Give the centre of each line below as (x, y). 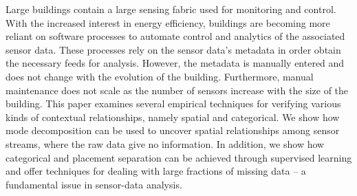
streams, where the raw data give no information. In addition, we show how (165, 143)
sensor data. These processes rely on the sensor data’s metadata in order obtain (173, 49)
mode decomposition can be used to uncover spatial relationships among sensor (173, 130)
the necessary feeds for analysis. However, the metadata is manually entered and (175, 63)
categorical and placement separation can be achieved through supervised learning (179, 157)
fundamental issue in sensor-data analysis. (94, 184)
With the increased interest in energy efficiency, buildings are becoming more (168, 22)
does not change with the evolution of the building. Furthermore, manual (160, 76)
